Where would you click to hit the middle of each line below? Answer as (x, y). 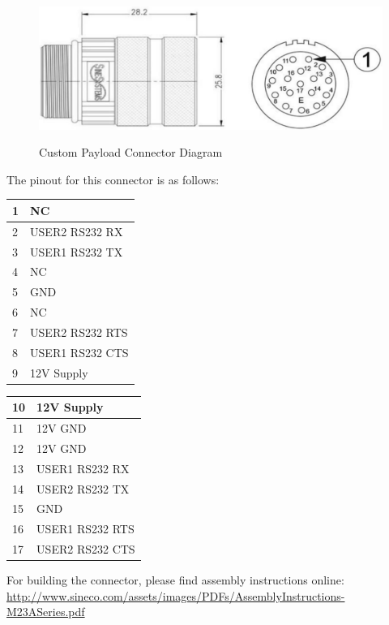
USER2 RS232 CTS (86, 549)
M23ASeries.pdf (46, 612)
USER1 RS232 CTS (79, 352)
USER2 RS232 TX (83, 488)
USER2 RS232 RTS (79, 332)
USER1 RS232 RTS (85, 529)
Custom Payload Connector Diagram (131, 152)
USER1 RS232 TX (77, 251)
